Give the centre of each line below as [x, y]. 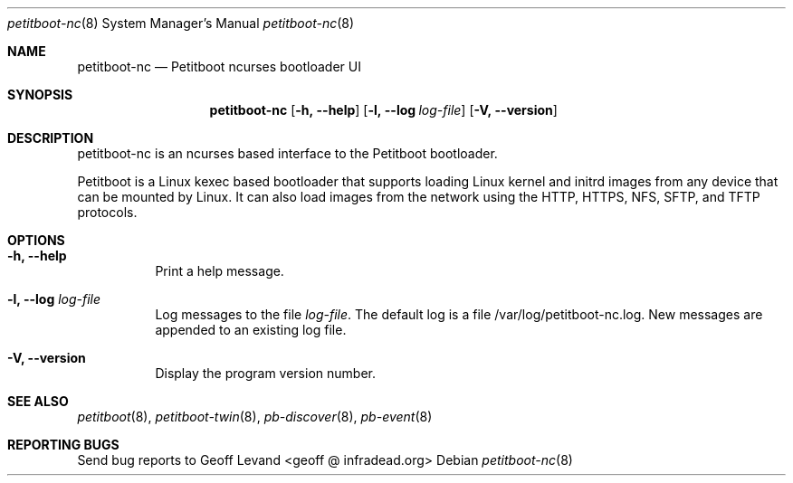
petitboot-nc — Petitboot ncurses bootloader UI [219, 66]
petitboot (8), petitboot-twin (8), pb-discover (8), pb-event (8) [255, 417]
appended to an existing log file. [251, 330]
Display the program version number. [265, 373]
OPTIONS [36, 240]
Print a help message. [220, 271]
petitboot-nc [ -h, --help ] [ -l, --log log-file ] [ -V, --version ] [383, 110]
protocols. [107, 212]
